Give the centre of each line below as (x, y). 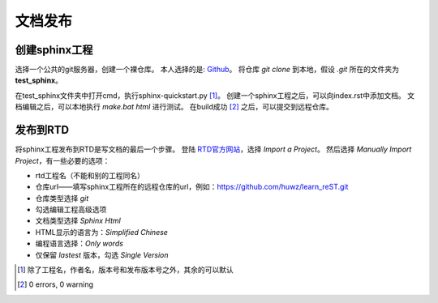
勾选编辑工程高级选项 (71, 210)
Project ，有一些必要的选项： (62, 160)
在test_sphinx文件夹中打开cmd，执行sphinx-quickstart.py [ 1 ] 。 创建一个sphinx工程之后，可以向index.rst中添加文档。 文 (215, 95)
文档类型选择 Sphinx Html (78, 221)
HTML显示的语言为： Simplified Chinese (101, 232)
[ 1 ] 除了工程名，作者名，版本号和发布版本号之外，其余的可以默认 (126, 270)
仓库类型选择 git (62, 198)
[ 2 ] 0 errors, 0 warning (55, 284)
